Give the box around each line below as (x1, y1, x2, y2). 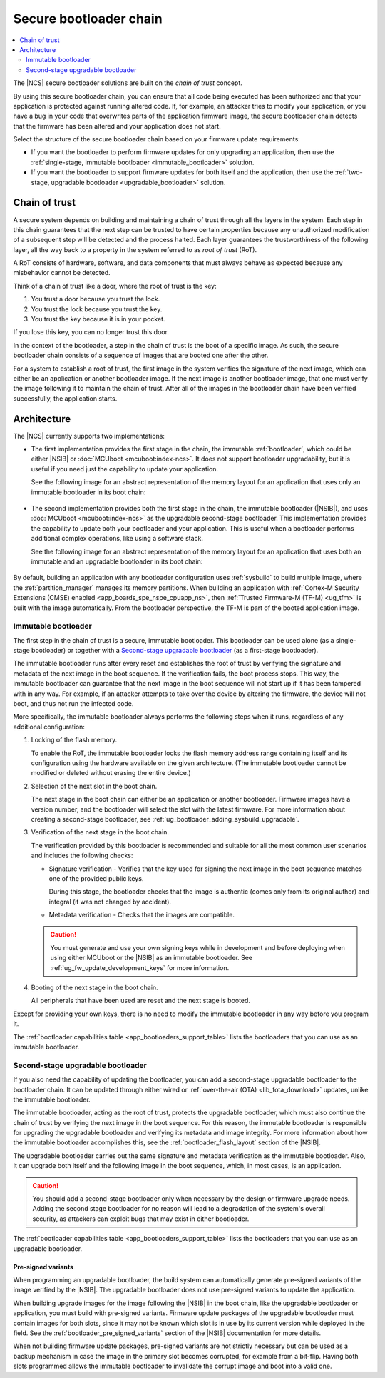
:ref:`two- (334, 168, 363, 176)
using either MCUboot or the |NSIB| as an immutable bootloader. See (50, 954, 253, 962)
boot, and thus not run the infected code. (13, 699, 134, 708)
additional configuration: (13, 722, 86, 731)
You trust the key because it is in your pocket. (31, 315, 165, 324)
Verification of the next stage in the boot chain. (31, 828, 169, 837)
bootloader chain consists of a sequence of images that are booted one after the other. (13, 351, 269, 360)
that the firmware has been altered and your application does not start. (13, 121, 221, 130)
